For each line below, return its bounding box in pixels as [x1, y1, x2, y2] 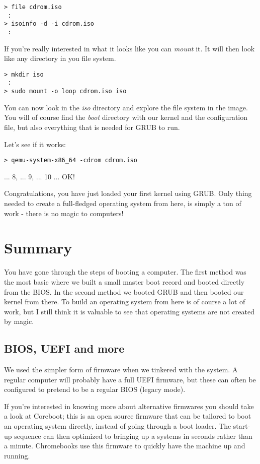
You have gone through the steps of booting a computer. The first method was [4, 267, 246, 277]
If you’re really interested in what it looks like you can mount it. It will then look [4, 43, 255, 53]
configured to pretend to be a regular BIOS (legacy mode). [4, 384, 186, 394]
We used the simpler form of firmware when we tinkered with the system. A [4, 364, 238, 375]
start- [233, 421, 250, 431]
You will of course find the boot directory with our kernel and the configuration [4, 112, 248, 122]
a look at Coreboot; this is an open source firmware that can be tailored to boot [4, 411, 251, 421]
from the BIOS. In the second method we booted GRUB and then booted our [4, 286, 244, 297]
